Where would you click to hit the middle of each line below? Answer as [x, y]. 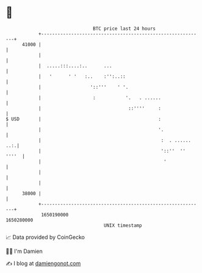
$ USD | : [84, 119]
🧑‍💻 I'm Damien [24, 251]
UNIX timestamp [123, 225]
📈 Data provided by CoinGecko [45, 237]
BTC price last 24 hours [124, 29]
